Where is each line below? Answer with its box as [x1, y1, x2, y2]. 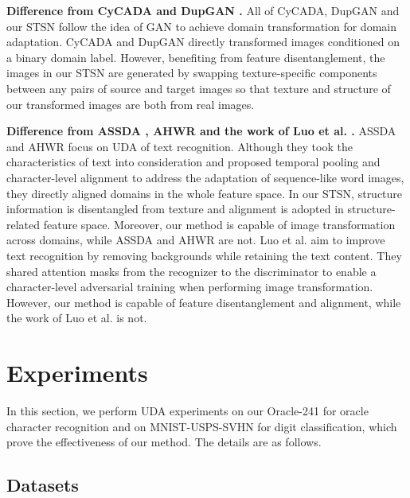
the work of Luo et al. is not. [6, 309, 147, 326]
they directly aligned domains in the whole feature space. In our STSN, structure [6, 185, 403, 201]
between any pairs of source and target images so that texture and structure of [6, 80, 391, 96]
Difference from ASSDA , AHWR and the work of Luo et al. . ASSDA [6, 123, 396, 139]
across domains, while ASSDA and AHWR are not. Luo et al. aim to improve [6, 231, 385, 248]
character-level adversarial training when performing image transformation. [6, 278, 373, 295]
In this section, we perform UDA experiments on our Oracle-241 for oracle [6, 403, 369, 418]
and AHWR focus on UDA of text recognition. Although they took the [6, 138, 353, 154]
